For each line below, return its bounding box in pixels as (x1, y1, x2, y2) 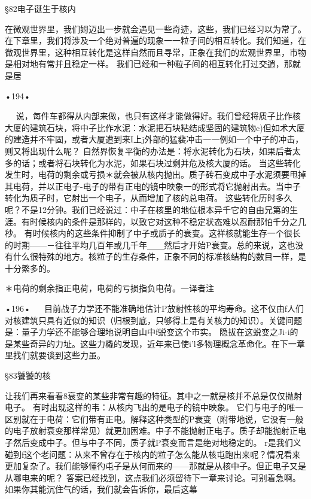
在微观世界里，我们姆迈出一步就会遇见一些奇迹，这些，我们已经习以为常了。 (5, 22, 306, 35)
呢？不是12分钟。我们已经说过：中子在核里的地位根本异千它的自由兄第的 (5, 203, 289, 215)
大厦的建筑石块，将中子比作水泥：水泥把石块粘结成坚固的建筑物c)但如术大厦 (5, 121, 305, 133)
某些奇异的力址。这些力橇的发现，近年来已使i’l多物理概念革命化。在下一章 (13, 337, 305, 349)
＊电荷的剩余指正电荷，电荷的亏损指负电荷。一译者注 (5, 282, 214, 294)
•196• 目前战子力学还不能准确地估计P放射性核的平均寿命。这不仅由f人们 (5, 302, 304, 315)
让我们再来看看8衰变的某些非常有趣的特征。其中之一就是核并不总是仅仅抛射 (5, 389, 302, 401)
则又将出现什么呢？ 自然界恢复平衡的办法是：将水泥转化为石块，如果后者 (5, 144, 292, 157)
